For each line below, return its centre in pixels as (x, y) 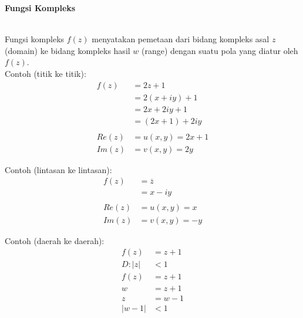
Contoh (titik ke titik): (46, 73)
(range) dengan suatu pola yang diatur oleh (220, 50)
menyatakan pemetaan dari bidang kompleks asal (181, 39)
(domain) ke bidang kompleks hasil (68, 50)
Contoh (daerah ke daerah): (55, 240)
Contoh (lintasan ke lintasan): (58, 169)
